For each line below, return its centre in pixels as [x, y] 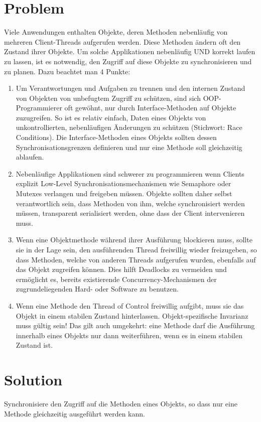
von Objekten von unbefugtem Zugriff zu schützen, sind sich [108, 98]
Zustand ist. [34, 345]
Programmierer [39, 108]
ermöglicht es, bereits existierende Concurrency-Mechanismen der [116, 279]
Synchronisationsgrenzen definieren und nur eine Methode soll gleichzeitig [129, 147]
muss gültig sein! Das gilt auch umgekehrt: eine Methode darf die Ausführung [135, 325]
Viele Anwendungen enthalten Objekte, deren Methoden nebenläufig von [116, 32]
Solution [33, 380]
